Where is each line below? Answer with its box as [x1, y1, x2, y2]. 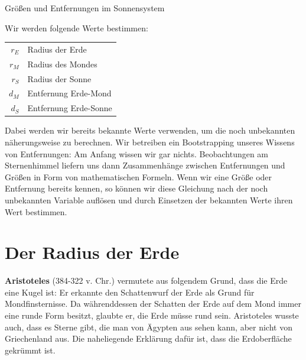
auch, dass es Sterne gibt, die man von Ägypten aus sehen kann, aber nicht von [5, 320, 292, 333]
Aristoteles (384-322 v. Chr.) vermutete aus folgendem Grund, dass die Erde [5, 274, 288, 287]
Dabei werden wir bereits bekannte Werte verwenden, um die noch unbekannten [5, 124, 295, 137]
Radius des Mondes [27, 57, 97, 70]
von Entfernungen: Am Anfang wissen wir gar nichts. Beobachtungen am [5, 147, 269, 160]
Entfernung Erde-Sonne [27, 102, 112, 114]
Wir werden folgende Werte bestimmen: [5, 21, 148, 34]
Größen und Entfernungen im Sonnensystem [5, 2, 165, 14]
